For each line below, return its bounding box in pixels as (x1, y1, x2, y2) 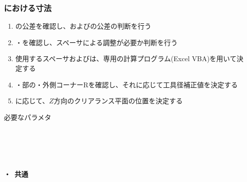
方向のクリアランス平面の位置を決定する (53, 96, 183, 106)
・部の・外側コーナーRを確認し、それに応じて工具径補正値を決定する (15, 79, 238, 89)
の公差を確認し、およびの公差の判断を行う (15, 21, 151, 31)
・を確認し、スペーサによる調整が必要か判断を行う (15, 37, 178, 47)
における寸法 (4, 1, 52, 14)
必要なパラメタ (4, 112, 51, 122)
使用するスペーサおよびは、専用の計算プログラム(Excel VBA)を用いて (15, 53, 237, 64)
